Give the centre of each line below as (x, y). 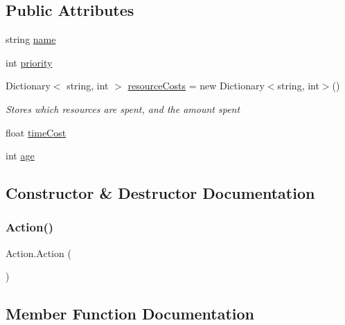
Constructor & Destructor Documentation (160, 193)
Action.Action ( (38, 253)
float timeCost (36, 132)
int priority (29, 62)
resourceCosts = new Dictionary (196, 86)
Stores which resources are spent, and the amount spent (123, 108)
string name (31, 39)
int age (20, 156)
